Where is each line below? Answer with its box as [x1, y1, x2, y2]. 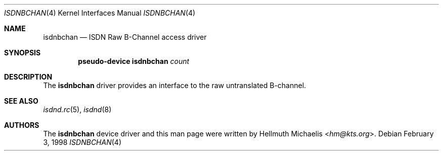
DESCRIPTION [4, 72, 53, 81]
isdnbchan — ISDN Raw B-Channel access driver [43, 33, 207, 41]
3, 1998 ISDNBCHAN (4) [43, 138, 121, 146]
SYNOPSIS [4, 48, 41, 57]
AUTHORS [4, 121, 39, 129]
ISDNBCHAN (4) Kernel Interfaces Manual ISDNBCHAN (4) [4, 9, 196, 17]
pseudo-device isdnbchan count [78, 57, 190, 65]
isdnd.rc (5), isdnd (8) [43, 105, 112, 114]
